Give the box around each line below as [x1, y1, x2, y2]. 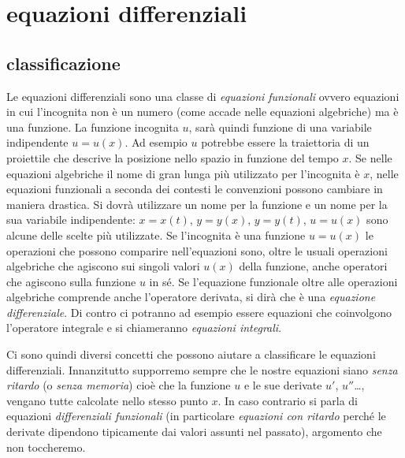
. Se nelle [348, 149, 392, 166]
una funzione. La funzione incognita [6, 118, 179, 135]
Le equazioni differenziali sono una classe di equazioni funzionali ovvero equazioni [6, 88, 399, 104]
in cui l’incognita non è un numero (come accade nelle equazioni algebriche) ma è [6, 103, 399, 120]
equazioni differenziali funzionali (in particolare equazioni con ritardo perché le [6, 408, 386, 424]
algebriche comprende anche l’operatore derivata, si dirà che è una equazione [6, 289, 376, 305]
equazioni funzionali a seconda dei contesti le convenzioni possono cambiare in [6, 181, 383, 197]
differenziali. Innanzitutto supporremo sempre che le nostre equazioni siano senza [6, 361, 398, 378]
